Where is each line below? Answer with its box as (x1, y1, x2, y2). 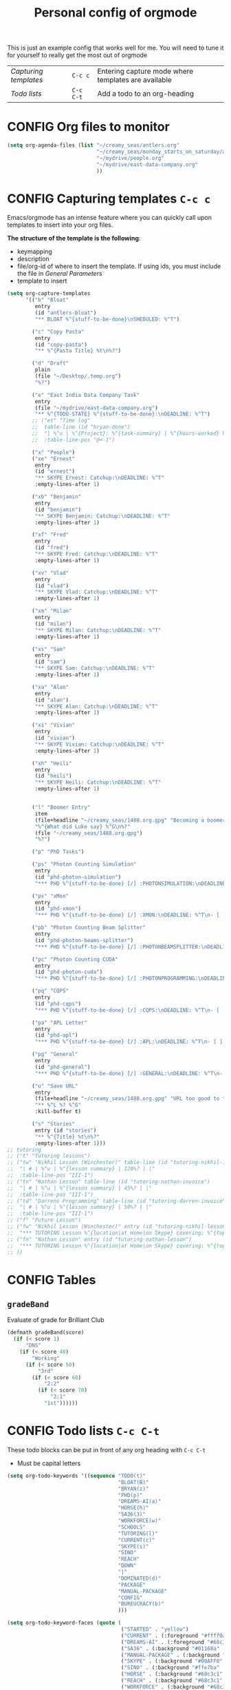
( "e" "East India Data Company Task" (32, 391, 140, 398)
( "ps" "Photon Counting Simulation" (32, 861, 137, 868)
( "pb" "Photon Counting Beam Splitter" (32, 924, 146, 931)
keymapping (16, 247, 53, 256)
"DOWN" (118, 1562, 137, 1569)
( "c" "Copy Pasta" (32, 328, 85, 335)
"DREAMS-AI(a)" (118, 1498, 162, 1505)
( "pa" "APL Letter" (32, 1019, 88, 1026)
